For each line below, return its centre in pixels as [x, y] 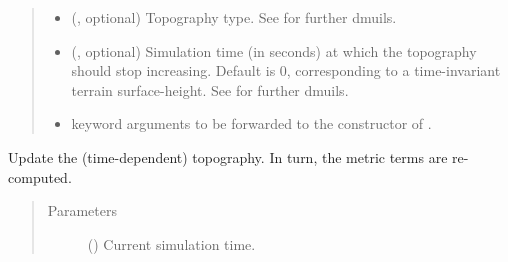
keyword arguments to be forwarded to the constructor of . [251, 123]
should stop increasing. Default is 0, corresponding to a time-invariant [286, 70]
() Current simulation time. [171, 243]
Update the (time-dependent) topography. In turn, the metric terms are [228, 156]
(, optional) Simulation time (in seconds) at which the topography [274, 50]
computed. [40, 176]
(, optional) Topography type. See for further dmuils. [234, 17]
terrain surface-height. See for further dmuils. [210, 89]
